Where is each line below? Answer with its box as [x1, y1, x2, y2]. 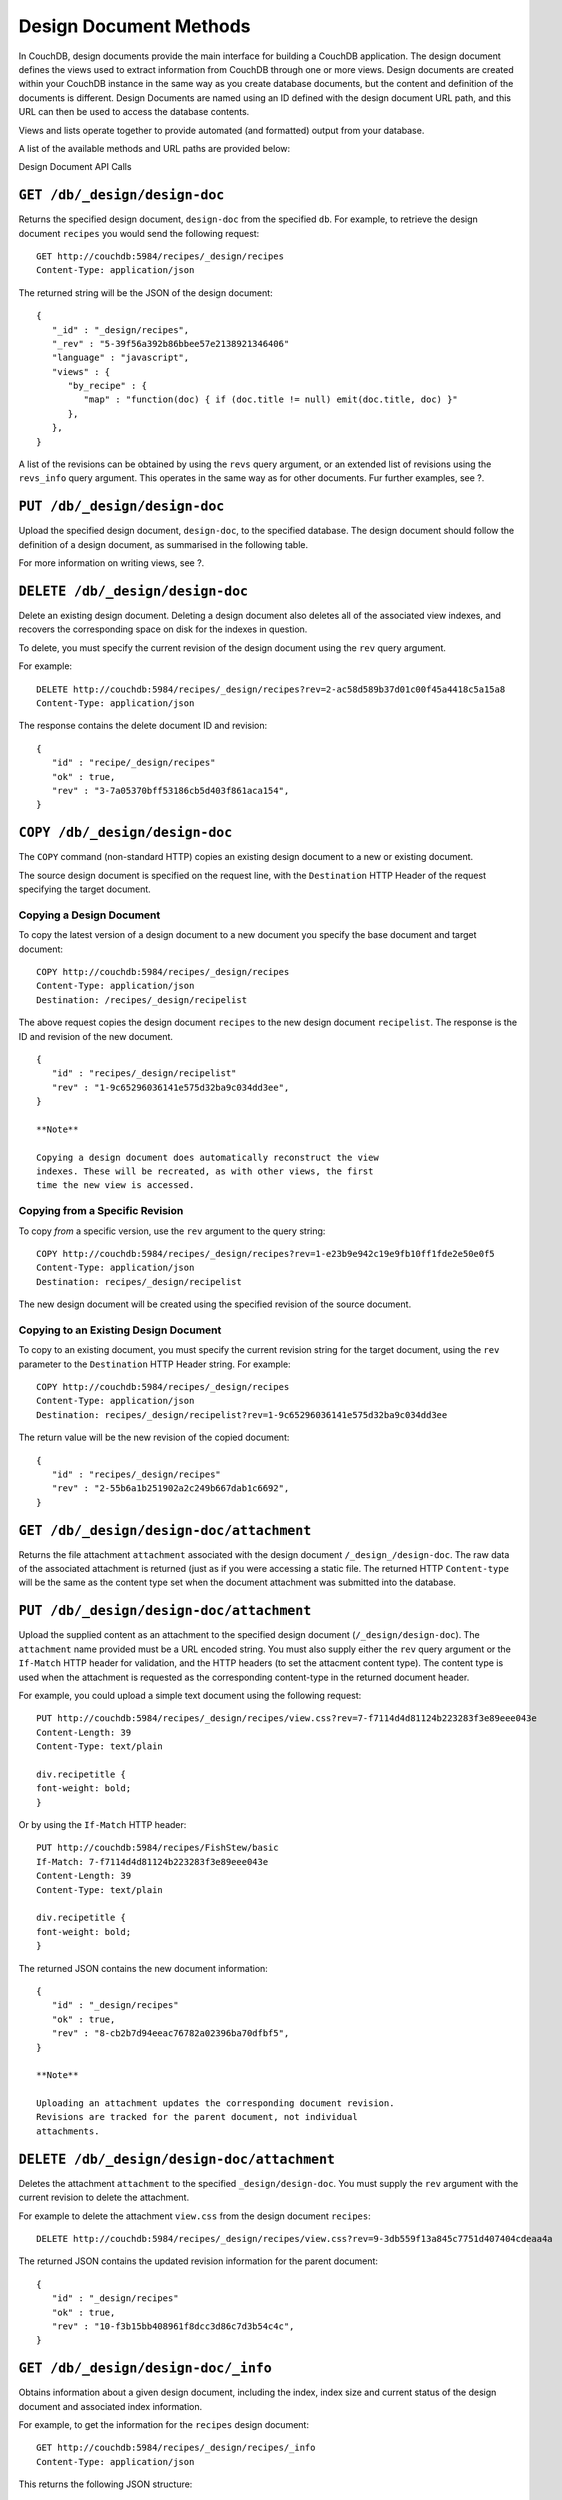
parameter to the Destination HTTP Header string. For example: [18, 1358, 291, 1370]
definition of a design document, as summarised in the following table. [18, 538, 309, 550]
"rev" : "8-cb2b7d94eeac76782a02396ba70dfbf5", [51, 2028, 290, 2039]
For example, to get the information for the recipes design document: [18, 2418, 310, 2430]
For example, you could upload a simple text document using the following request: [18, 1689, 362, 1701]
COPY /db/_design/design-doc [18, 825, 233, 841]
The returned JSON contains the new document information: [18, 1962, 269, 1974]
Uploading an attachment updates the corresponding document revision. [36, 2098, 395, 2109]
